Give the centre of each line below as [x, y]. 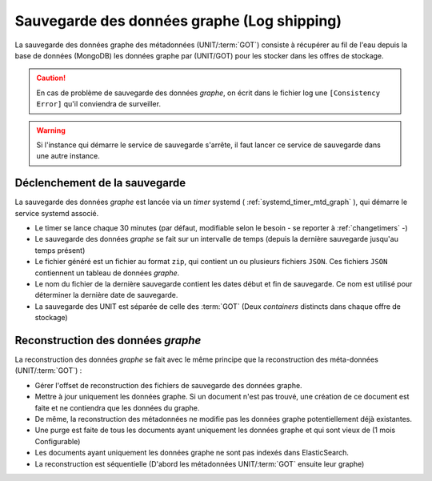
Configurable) [58, 441]
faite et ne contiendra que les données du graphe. [117, 407]
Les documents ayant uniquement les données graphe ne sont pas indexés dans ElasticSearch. [192, 453]
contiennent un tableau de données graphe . [107, 273]
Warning [51, 130]
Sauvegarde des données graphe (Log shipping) [178, 21]
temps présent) [60, 250]
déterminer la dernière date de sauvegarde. [106, 295]
